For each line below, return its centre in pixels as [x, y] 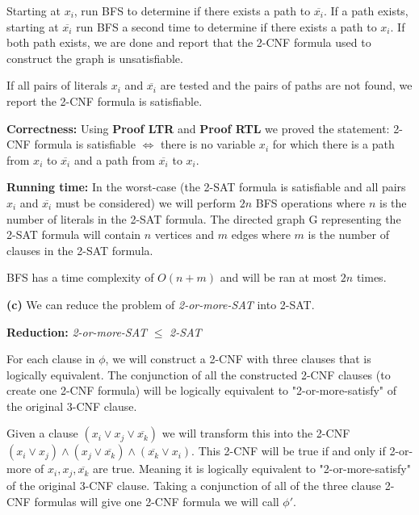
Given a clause [42, 433]
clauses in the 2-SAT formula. [80, 250]
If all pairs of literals [57, 85]
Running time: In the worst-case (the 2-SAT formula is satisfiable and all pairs [206, 187]
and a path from [114, 159]
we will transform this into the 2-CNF [256, 433]
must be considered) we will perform [146, 202]
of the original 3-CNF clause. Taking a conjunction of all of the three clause [194, 485]
